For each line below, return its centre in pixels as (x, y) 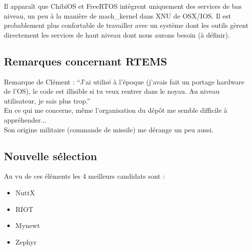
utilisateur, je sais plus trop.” (47, 100)
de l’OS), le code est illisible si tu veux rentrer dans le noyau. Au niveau (112, 91)
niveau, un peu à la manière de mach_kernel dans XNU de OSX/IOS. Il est (117, 15)
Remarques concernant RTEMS (86, 61)
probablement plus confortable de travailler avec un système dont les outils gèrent (126, 25)
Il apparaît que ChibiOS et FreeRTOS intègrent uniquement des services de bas (123, 6)
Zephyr (26, 241)
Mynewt (28, 225)
